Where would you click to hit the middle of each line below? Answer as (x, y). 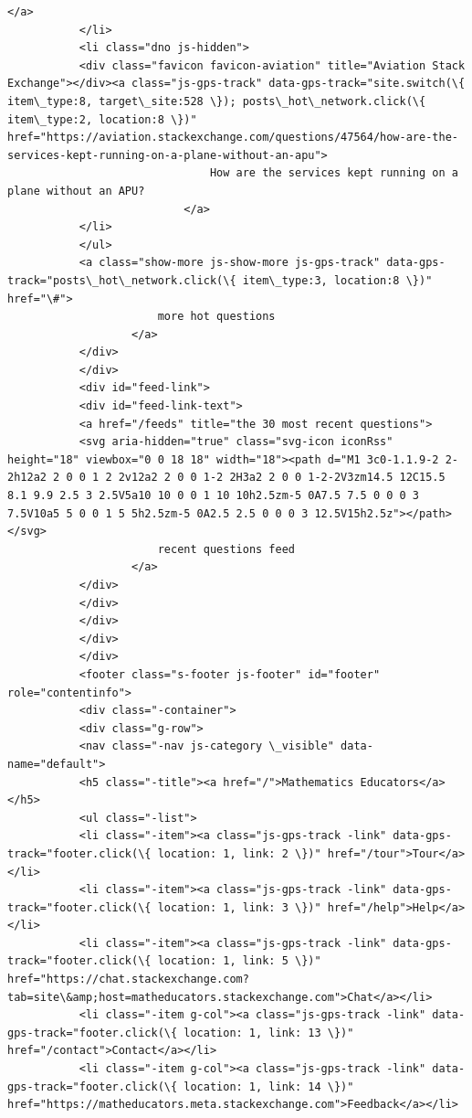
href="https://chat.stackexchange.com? (128, 980)
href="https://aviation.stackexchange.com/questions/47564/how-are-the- (233, 138)
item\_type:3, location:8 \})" (337, 280)
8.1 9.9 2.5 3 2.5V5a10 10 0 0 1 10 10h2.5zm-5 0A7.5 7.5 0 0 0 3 (214, 496)
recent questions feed (226, 549)
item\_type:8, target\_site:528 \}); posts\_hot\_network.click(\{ (217, 101)
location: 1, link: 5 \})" (239, 961)
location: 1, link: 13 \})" (269, 1033)
